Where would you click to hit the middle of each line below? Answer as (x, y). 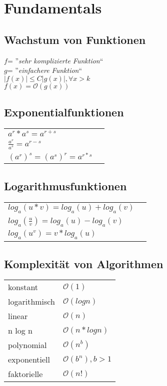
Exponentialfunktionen (64, 112)
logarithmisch (31, 302)
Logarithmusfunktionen (65, 186)
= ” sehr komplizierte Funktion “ (55, 60)
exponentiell (29, 360)
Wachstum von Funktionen (75, 39)
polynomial (27, 345)
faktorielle (25, 374)
